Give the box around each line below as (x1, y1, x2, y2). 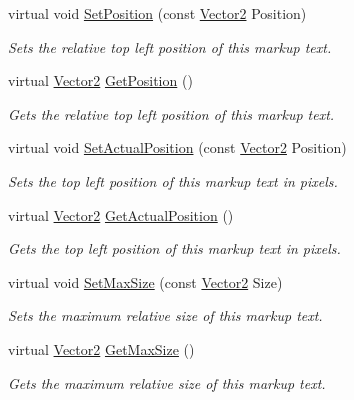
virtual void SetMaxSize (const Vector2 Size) (8, 271, 283, 292)
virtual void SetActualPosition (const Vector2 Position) (8, 137, 347, 158)
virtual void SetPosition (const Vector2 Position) (8, 3, 307, 23)
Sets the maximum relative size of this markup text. (8, 305, 323, 326)
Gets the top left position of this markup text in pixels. (8, 238, 341, 259)
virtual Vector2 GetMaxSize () (8, 338, 195, 359)
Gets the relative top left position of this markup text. (8, 103, 335, 124)
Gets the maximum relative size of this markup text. (8, 372, 326, 393)
